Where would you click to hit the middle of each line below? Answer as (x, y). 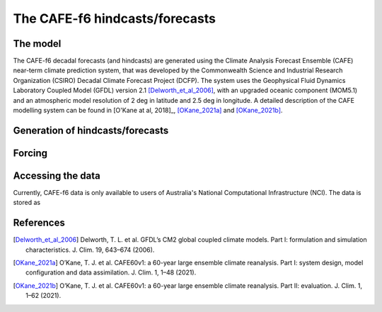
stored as (27, 203)
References (39, 223)
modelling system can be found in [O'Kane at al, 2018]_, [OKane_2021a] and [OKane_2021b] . (148, 111)
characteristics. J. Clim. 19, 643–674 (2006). (90, 250)
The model (37, 44)
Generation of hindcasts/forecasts (91, 130)
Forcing (30, 153)
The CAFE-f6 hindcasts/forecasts (114, 18)
